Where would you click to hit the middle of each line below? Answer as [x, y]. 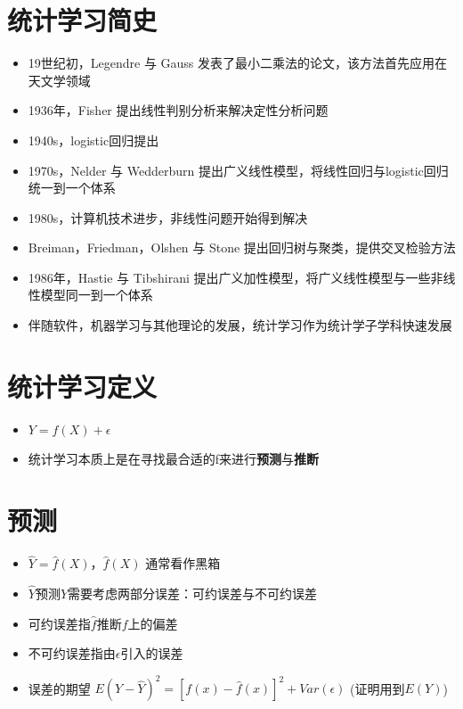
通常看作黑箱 [183, 563]
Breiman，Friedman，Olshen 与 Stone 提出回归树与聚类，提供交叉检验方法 [242, 247]
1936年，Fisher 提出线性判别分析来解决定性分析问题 [178, 110]
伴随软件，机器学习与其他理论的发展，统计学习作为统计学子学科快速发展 [240, 325]
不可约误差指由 [72, 653]
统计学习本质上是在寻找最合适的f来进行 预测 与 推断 [174, 459]
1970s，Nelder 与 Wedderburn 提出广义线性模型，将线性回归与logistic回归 [238, 170]
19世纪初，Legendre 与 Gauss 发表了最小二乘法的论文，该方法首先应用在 [238, 63]
